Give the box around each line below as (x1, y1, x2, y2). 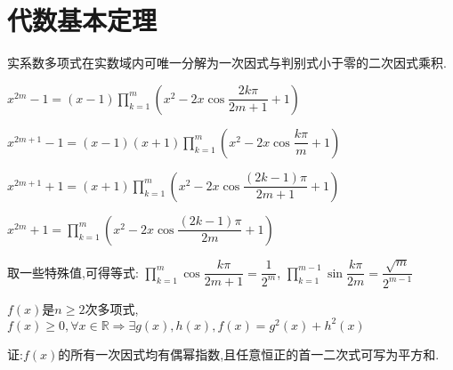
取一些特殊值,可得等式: (7, 262, 139, 281)
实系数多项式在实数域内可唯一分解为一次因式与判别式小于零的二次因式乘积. (7, 53, 447, 72)
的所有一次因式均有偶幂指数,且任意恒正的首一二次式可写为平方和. (58, 344, 440, 363)
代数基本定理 (7, 2, 158, 38)
